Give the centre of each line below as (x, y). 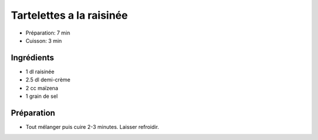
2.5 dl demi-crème (48, 80)
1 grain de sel (42, 96)
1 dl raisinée (40, 71)
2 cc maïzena (42, 88)
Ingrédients (32, 58)
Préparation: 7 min (48, 33)
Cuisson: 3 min (44, 40)
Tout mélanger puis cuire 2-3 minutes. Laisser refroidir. (92, 127)
